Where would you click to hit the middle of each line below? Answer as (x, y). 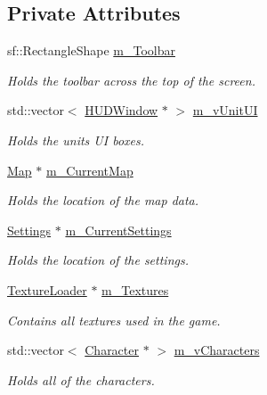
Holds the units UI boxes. (76, 140)
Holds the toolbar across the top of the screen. (131, 80)
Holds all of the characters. (81, 379)
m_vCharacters (217, 350)
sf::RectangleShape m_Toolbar (91, 50)
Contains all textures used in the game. (114, 320)
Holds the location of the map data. (103, 200)
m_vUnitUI (225, 110)
